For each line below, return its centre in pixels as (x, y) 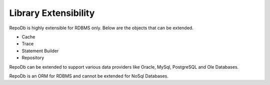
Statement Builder (40, 51)
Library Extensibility (52, 13)
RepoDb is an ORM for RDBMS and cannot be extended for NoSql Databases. (89, 76)
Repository (33, 58)
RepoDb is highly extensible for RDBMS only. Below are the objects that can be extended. (101, 28)
